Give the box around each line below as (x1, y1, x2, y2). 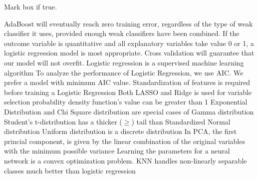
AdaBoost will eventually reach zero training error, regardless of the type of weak (4, 18, 253, 28)
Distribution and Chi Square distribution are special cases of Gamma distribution (4, 106, 254, 116)
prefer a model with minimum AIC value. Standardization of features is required (4, 77, 251, 87)
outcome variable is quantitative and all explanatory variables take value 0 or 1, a (4, 37, 254, 48)
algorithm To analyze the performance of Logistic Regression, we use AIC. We (4, 67, 244, 77)
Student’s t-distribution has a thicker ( (4, 116, 122, 126)
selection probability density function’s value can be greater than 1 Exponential (4, 96, 248, 107)
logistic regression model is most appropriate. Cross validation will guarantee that (4, 47, 255, 58)
